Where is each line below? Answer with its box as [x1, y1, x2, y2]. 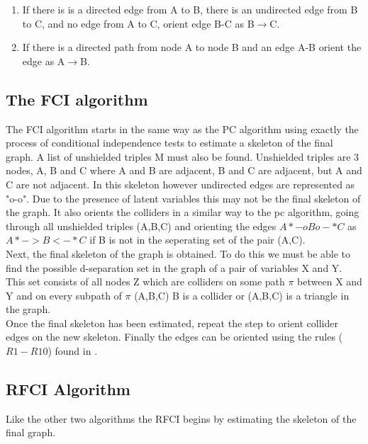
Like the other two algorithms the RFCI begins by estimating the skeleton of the [6, 411, 357, 426]
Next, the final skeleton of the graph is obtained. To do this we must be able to [6, 246, 351, 261]
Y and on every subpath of [6, 288, 122, 302]
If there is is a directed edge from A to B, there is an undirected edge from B [22, 2, 358, 16]
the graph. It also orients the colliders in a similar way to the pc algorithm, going [6, 205, 359, 220]
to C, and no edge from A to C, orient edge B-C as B [22, 16, 255, 30]
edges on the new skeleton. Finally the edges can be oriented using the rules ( [6, 329, 343, 344]
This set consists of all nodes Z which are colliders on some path [6, 274, 285, 289]
